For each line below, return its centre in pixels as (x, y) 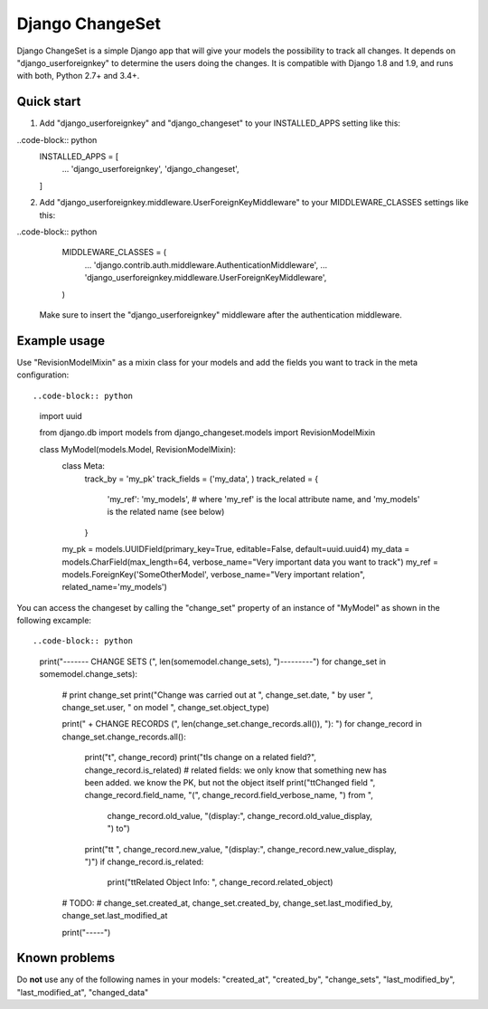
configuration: (43, 375)
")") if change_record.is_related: (144, 861)
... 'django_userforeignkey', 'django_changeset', (150, 169)
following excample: (54, 621)
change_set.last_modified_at (115, 916)
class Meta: (84, 466)
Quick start (49, 102)
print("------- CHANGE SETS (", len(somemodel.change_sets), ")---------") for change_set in (213, 662)
